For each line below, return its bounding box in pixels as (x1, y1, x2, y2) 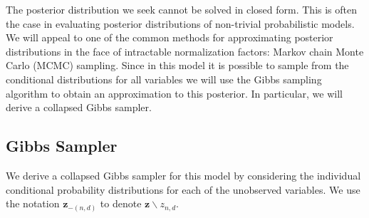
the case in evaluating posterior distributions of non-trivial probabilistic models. (6, 16, 355, 31)
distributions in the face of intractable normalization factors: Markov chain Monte (6, 43, 364, 58)
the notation (6, 196, 60, 211)
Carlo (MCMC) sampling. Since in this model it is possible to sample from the (6, 58, 349, 73)
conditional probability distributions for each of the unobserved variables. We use (6, 182, 360, 197)
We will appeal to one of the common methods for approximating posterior (6, 30, 333, 45)
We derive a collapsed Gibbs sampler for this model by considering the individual (6, 167, 361, 182)
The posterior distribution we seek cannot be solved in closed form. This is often (6, 2, 358, 16)
